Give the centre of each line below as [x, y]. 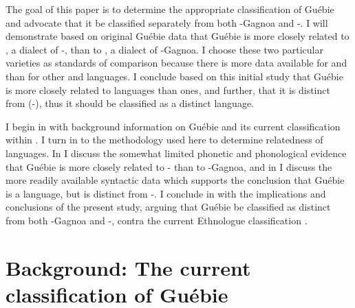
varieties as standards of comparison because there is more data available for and [176, 63]
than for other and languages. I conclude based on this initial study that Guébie [174, 76]
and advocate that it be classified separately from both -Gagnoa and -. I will [167, 22]
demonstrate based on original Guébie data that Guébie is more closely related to [177, 36]
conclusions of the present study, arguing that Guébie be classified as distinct [168, 207]
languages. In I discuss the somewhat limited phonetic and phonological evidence [176, 153]
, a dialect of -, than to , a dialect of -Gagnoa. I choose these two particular [164, 49]
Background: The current [128, 267]
